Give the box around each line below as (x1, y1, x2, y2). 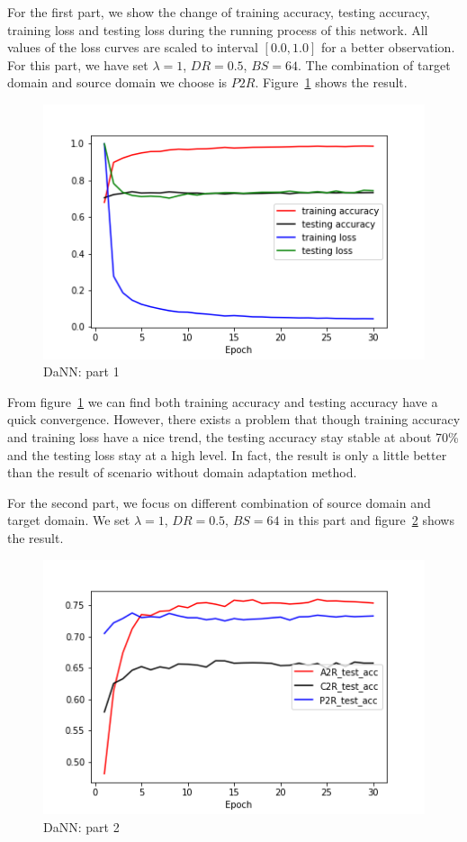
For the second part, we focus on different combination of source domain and (7, 493, 431, 512)
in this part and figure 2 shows (283, 511, 454, 530)
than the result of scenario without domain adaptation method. (7, 463, 357, 482)
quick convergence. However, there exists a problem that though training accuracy (7, 410, 461, 429)
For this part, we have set (7, 55, 148, 74)
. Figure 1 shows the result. (255, 73, 408, 92)
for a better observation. (320, 38, 455, 57)
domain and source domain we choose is (7, 73, 228, 92)
